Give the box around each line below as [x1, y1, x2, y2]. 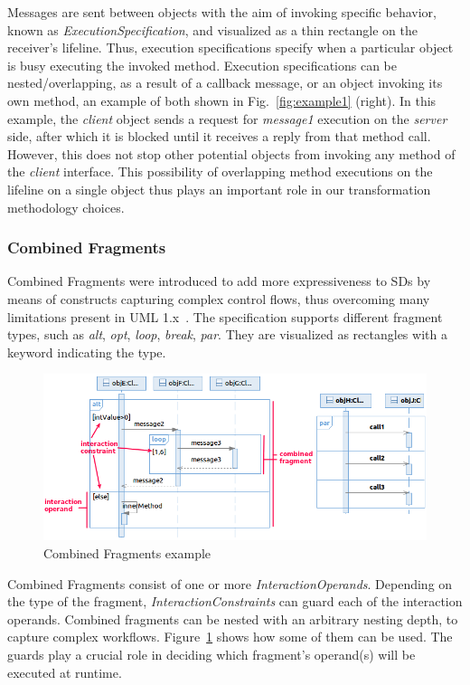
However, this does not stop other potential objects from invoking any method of [7, 144, 456, 163]
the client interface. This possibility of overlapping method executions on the [7, 162, 433, 181]
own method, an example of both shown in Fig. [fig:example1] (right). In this [7, 90, 437, 109]
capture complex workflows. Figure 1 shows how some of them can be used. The [7, 627, 453, 646]
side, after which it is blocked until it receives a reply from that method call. [7, 127, 431, 146]
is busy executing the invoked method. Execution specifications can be [7, 55, 398, 74]
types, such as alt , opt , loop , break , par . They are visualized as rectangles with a [7, 325, 447, 344]
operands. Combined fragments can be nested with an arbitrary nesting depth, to [7, 609, 458, 628]
